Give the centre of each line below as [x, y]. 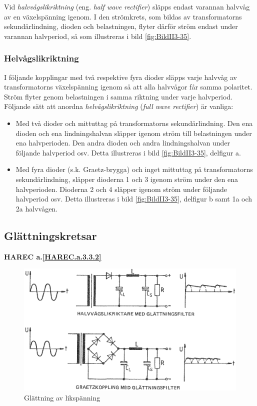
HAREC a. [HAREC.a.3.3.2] [53, 256]
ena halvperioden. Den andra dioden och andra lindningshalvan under [123, 143]
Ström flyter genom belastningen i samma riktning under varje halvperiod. [118, 96]
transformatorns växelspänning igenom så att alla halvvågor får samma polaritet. [128, 87]
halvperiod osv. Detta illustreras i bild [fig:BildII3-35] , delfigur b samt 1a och [134, 199]
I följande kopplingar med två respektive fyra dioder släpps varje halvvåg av [120, 77]
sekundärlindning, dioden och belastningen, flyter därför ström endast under [121, 26]
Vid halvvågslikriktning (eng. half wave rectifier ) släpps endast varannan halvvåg [127, 6]
